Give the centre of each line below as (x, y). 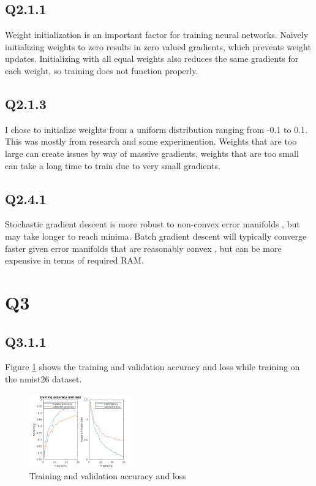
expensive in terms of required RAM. (74, 260)
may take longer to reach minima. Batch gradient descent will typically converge (156, 236)
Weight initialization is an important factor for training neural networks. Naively (157, 35)
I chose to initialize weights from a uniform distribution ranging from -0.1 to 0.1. (156, 129)
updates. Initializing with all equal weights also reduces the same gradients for (152, 59)
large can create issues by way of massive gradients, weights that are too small (152, 153)
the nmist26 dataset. (43, 378)
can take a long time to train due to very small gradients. (113, 165)
